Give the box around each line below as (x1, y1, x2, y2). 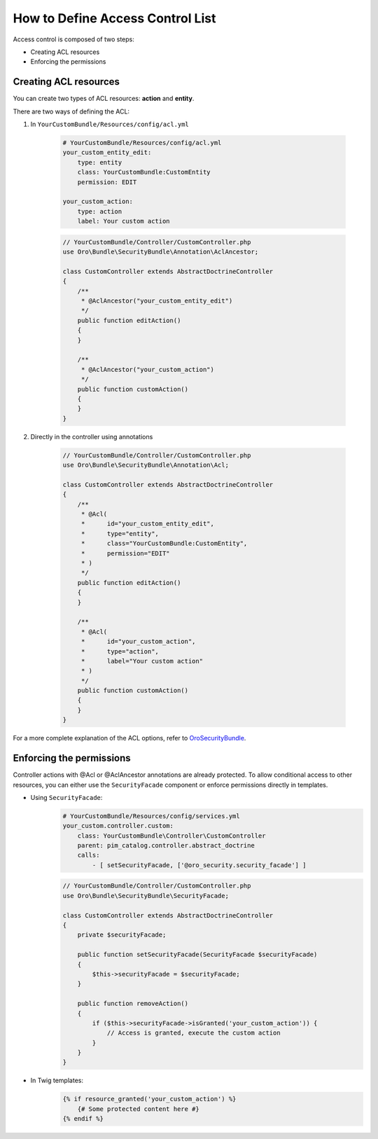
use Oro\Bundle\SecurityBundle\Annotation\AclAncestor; (62, 248, 259, 256)
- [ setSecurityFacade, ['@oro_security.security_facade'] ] (92, 861, 307, 869)
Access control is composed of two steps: (13, 35, 134, 43)
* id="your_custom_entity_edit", (80, 520, 215, 528)
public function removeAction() (77, 1000, 189, 1008)
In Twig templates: (30, 1076, 84, 1085)
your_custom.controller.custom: (62, 822, 174, 830)
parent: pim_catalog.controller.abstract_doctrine (77, 841, 255, 850)
